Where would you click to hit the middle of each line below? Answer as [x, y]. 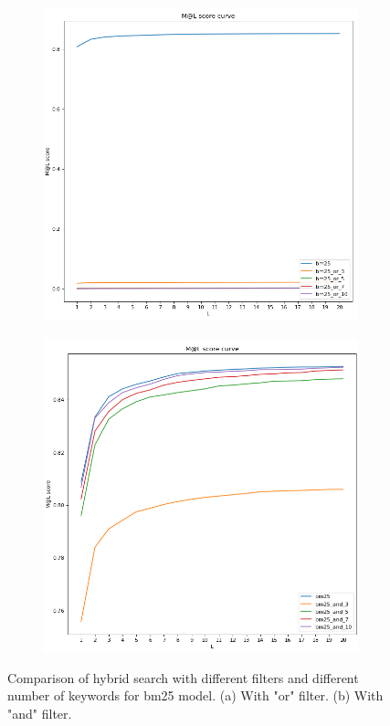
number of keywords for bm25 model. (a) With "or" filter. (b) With [195, 695]
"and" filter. [40, 713]
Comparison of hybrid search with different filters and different [183, 677]
